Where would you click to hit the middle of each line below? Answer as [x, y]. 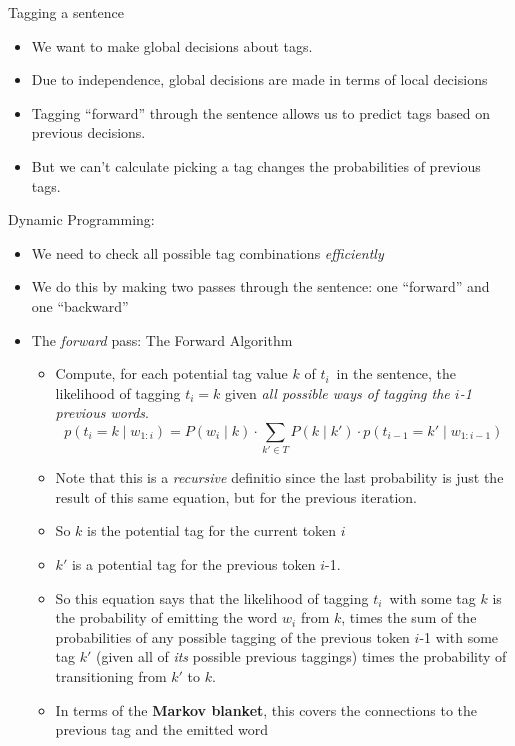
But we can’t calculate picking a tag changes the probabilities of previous [256, 165]
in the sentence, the [396, 373]
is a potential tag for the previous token [193, 564]
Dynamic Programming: [81, 219]
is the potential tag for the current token [212, 530]
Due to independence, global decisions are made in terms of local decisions [259, 79]
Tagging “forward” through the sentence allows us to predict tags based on [261, 112]
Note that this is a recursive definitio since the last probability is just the [279, 477]
